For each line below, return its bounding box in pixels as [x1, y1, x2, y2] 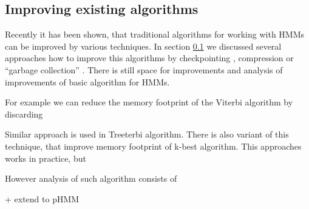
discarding [5, 107, 43, 120]
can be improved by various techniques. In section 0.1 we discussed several [5, 39, 282, 52]
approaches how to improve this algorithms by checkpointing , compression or [5, 51, 294, 64]
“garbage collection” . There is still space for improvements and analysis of [5, 63, 283, 76]
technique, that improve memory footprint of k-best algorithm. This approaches [5, 139, 302, 152]
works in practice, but [5, 151, 86, 164]
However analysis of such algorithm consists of [5, 172, 177, 185]
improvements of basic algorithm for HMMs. [5, 75, 170, 88]
